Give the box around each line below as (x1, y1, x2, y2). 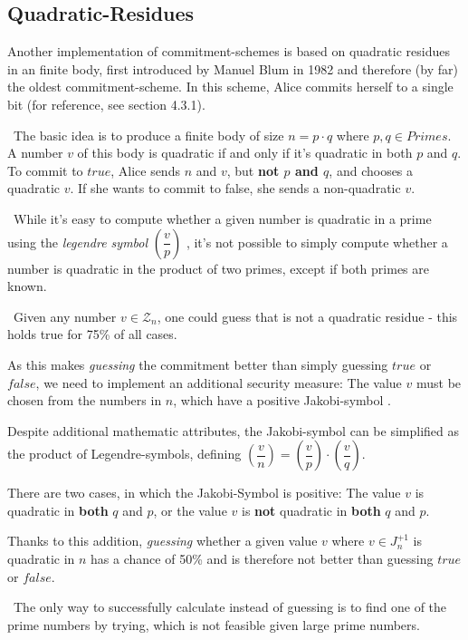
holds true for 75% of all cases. (7, 325, 177, 344)
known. (7, 276, 47, 296)
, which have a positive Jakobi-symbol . (173, 391, 391, 410)
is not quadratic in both (241, 500, 381, 519)
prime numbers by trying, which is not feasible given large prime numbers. (7, 615, 420, 634)
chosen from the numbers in (7, 391, 162, 410)
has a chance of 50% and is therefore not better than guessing (91, 549, 434, 568)
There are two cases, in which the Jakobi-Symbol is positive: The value (7, 483, 401, 502)
